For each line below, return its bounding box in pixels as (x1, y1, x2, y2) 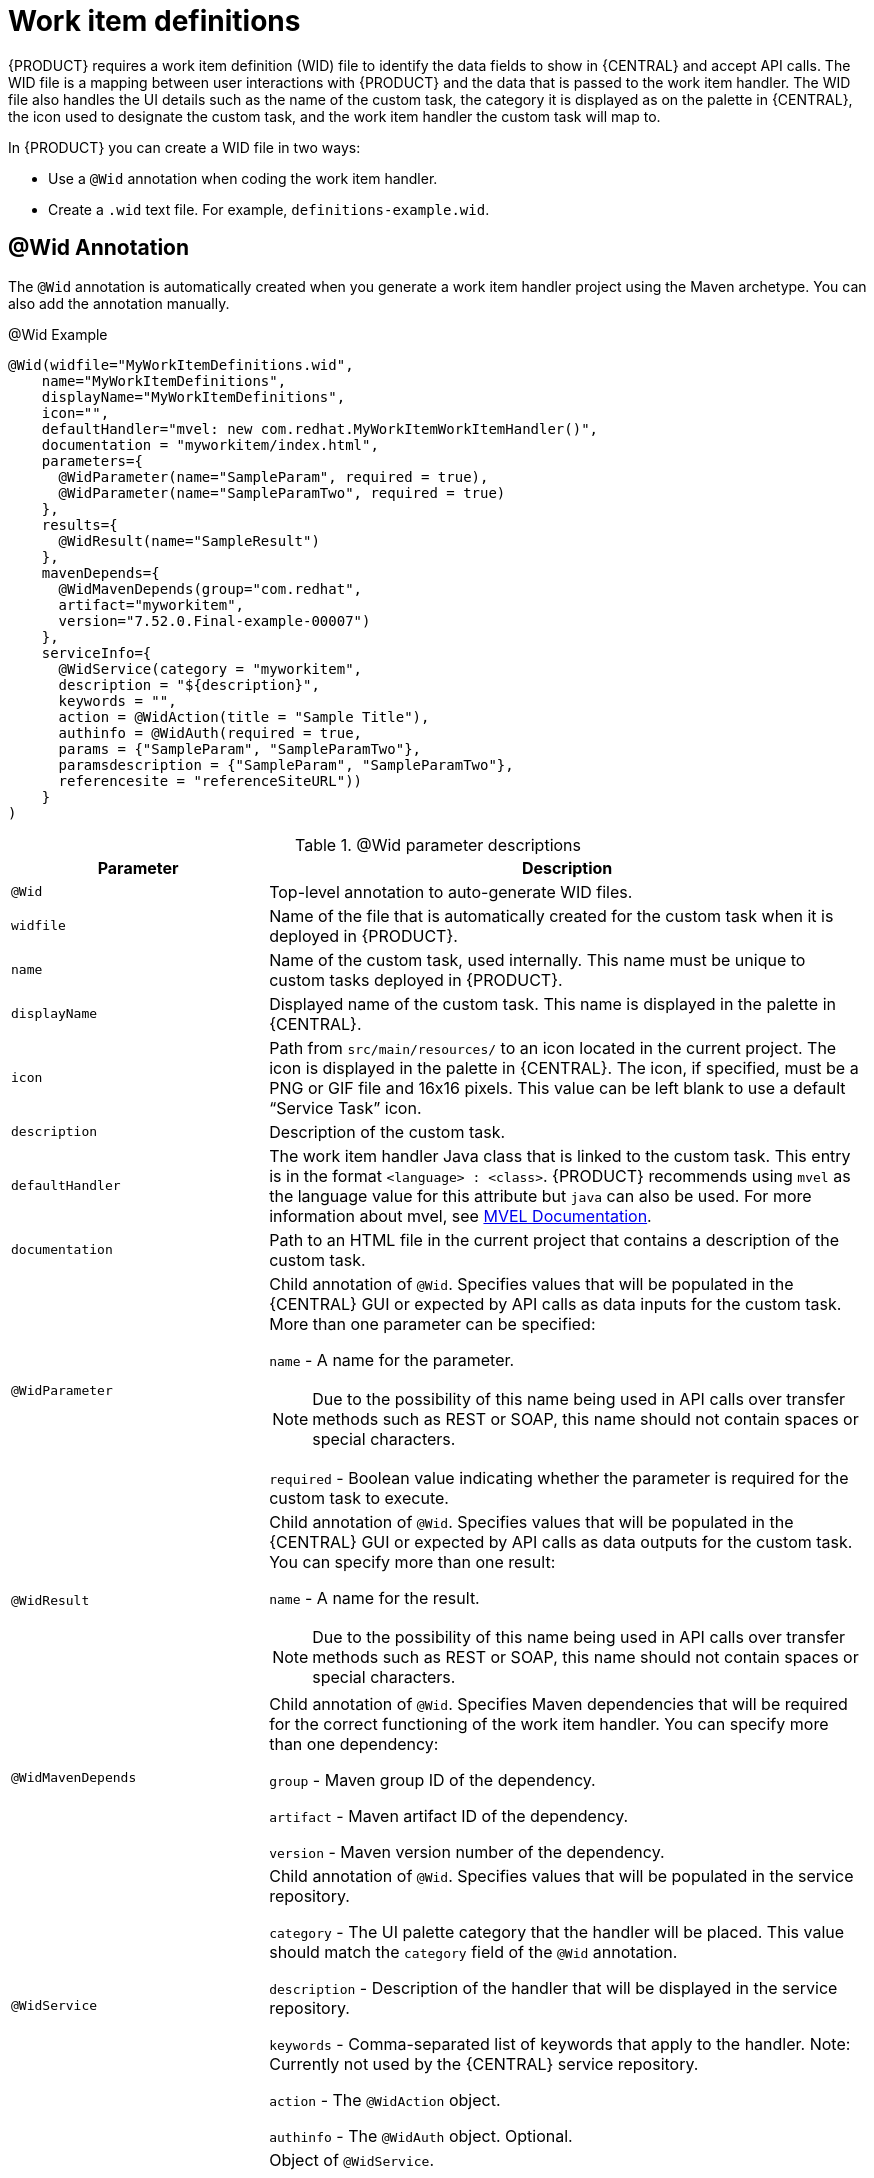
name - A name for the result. (269, 1587, 480, 1608)
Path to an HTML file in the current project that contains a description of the (269, 1229, 840, 1250)
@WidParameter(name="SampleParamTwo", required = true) (58, 484, 506, 501)
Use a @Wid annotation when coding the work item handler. (48, 169, 438, 187)
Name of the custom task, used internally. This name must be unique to (269, 949, 806, 970)
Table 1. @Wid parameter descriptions (294, 834, 582, 855)
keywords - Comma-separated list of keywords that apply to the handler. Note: (269, 2033, 851, 2054)
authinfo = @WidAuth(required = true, (58, 724, 363, 741)
